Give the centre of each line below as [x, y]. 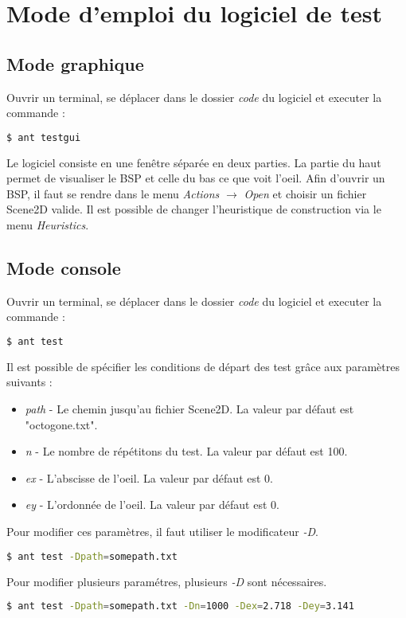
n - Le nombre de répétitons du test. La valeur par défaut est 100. [186, 451]
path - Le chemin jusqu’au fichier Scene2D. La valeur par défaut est [189, 409]
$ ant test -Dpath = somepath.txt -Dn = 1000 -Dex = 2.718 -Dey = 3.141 [180, 606]
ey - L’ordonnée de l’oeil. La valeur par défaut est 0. [152, 505]
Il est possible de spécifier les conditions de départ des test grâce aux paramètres [203, 366]
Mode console [64, 268]
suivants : [29, 382]
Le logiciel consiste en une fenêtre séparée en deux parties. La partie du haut [194, 162]
